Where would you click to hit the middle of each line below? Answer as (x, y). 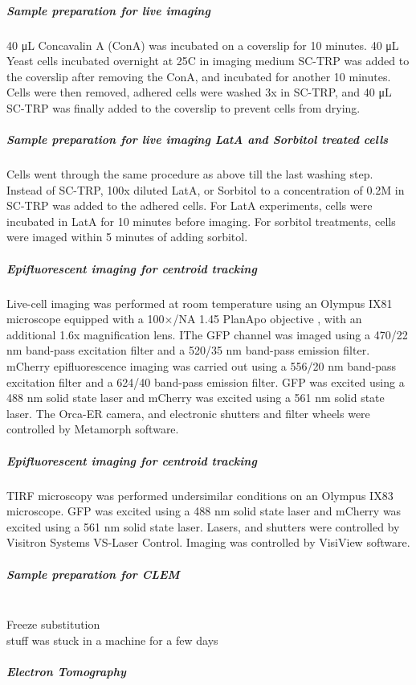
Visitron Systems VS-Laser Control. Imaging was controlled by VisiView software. (208, 542)
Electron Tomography (66, 671)
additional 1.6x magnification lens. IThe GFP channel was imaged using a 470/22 (207, 334)
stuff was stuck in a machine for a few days (112, 640)
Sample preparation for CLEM (93, 574)
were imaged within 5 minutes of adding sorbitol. (127, 237)
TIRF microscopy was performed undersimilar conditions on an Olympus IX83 (200, 495)
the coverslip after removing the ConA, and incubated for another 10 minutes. (199, 76)
